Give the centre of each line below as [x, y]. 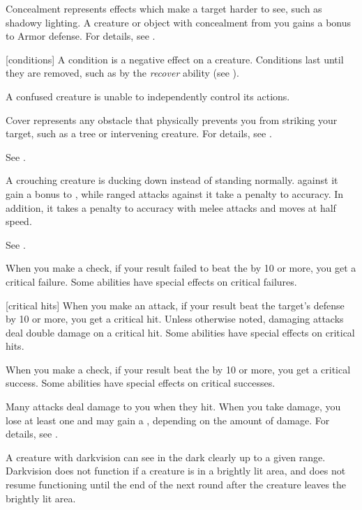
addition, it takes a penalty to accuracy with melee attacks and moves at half [171, 207]
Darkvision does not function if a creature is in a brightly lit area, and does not [176, 471]
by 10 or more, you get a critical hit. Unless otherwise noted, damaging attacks [175, 319]
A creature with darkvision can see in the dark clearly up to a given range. [166, 457]
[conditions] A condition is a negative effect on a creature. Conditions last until [175, 59]
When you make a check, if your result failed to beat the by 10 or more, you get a [181, 268]
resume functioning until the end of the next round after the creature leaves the [176, 485]
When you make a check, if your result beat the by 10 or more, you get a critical [178, 369]
